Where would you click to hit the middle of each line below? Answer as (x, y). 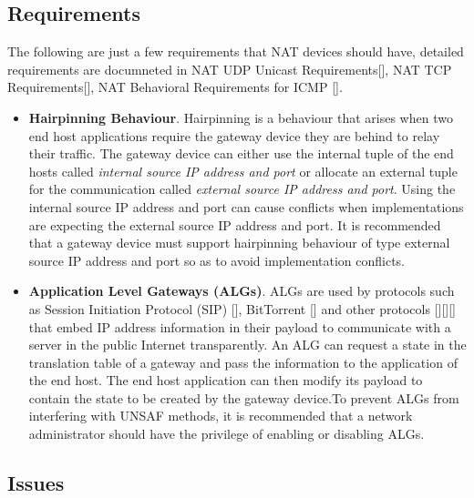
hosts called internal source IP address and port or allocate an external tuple (243, 171)
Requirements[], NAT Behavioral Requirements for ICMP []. (175, 87)
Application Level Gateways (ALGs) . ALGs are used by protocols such (242, 291)
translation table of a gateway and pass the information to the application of (243, 362)
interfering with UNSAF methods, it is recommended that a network (221, 416)
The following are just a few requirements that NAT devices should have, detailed (236, 51)
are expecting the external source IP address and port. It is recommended (235, 224)
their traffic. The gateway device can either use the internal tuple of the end (241, 153)
